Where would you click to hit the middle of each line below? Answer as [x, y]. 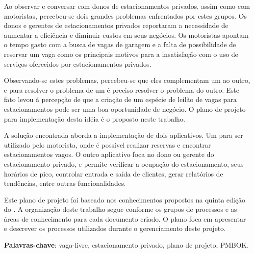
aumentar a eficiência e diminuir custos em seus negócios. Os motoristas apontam [126, 35]
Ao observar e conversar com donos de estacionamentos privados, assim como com [127, 6]
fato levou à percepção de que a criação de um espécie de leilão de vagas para [120, 99]
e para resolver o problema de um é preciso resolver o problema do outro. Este [122, 89]
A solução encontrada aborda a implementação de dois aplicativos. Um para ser [124, 135]
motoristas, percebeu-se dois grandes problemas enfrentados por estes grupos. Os [125, 15]
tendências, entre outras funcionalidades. [65, 183]
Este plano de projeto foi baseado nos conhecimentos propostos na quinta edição [125, 199]
